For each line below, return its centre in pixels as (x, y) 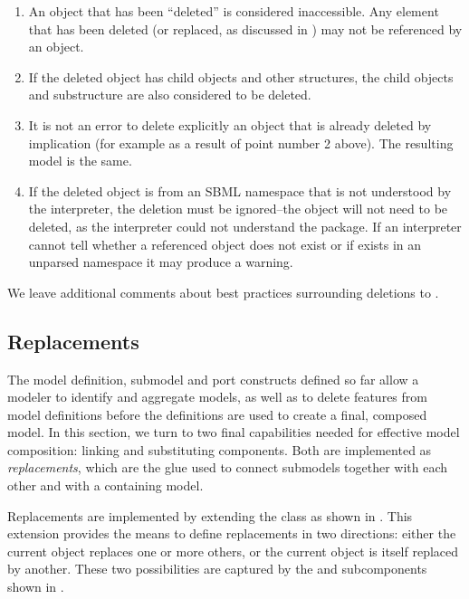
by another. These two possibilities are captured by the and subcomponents (217, 569)
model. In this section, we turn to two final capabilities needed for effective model (234, 432)
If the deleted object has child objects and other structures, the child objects (241, 76)
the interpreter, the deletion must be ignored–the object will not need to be (238, 209)
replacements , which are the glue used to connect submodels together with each (228, 467)
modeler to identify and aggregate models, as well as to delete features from (217, 397)
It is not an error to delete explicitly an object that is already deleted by (230, 124)
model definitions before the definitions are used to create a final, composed (217, 414)
